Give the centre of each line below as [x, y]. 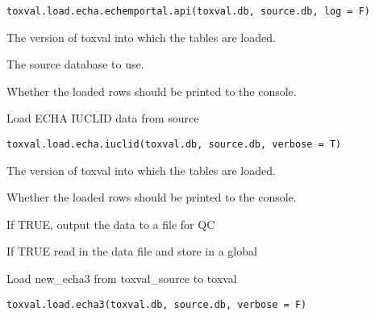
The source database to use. [75, 64]
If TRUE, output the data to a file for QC [111, 224]
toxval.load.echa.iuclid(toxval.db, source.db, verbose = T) [174, 145]
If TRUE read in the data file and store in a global [132, 251]
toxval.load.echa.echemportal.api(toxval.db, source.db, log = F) [189, 11]
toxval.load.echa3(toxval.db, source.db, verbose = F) [157, 304]
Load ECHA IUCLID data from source [103, 118]
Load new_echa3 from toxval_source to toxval [122, 279]
